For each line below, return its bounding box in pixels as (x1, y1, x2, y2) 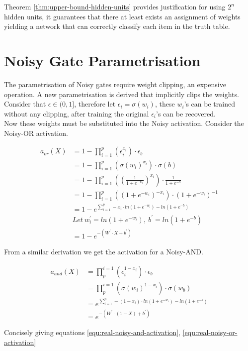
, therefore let (74, 99, 116, 109)
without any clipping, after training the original (4, 108, 149, 118)
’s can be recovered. (156, 108, 216, 118)
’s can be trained (184, 99, 235, 109)
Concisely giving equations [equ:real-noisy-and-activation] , (4, 327, 180, 338)
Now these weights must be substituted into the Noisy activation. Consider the (4, 118, 244, 128)
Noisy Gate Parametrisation (4, 50, 201, 70)
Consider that (4, 99, 46, 109)
